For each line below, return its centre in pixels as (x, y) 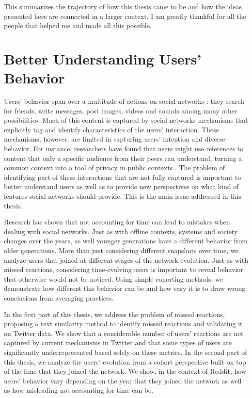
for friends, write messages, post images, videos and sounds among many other (121, 110)
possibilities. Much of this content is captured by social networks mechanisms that (126, 120)
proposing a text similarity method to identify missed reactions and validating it (123, 324)
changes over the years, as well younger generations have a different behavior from (126, 241)
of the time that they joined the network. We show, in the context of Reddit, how (125, 371)
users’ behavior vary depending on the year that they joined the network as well (123, 380)
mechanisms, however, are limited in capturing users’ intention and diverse (115, 139)
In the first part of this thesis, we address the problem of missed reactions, (114, 314)
